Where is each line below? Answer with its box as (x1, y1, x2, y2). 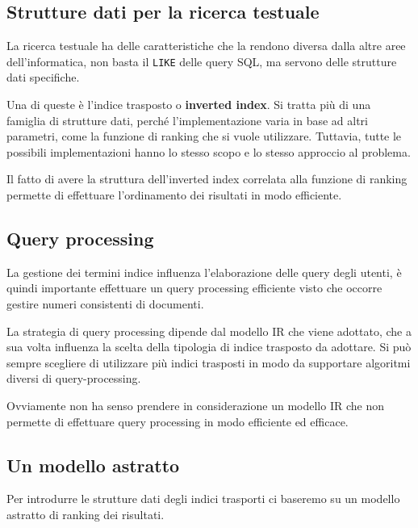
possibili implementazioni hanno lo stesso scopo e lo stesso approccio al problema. (6, 143, 411, 160)
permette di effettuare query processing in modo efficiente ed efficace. (6, 413, 349, 430)
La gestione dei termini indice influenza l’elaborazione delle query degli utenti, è (6, 263, 402, 280)
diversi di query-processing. (6, 370, 141, 387)
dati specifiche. (6, 69, 80, 86)
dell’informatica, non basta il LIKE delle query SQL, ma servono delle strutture (6, 52, 397, 69)
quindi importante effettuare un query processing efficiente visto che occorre (6, 279, 382, 296)
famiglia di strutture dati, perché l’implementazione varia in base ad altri (6, 111, 368, 128)
